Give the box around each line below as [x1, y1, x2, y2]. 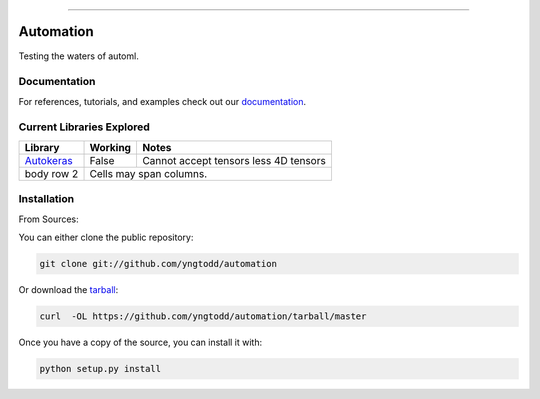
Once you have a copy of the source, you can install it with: [18, 336, 263, 348]
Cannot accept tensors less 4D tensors [141, 153, 327, 167]
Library [24, 140, 60, 154]
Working [89, 140, 132, 154]
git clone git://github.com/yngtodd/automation [39, 258, 277, 269]
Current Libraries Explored [18, 120, 150, 134]
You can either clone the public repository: [18, 231, 194, 243]
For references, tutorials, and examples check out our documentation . [18, 95, 307, 107]
